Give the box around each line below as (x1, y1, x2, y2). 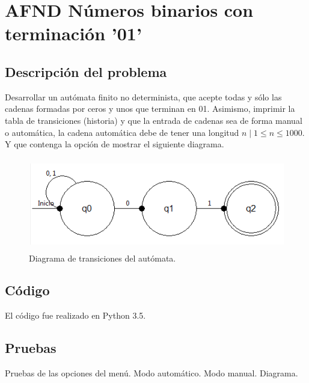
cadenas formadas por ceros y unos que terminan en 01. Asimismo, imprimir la (5, 102, 295, 115)
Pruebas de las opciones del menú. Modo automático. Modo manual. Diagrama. (5, 367, 298, 379)
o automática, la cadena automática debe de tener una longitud (5, 126, 239, 138)
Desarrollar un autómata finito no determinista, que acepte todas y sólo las (5, 90, 282, 103)
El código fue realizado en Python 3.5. (5, 309, 146, 322)
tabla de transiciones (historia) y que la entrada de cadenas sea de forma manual (5, 114, 302, 126)
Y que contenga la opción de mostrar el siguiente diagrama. (5, 138, 224, 150)
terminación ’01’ (5, 21, 142, 46)
